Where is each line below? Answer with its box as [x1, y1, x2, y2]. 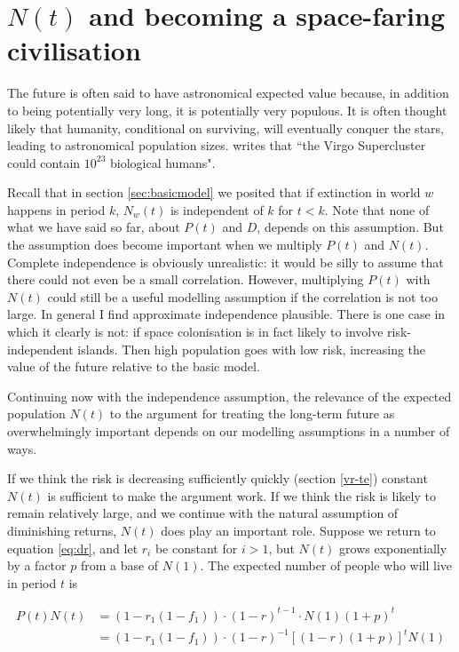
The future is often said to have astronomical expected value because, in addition [7, 83, 449, 102]
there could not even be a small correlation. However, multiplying [7, 270, 364, 289]
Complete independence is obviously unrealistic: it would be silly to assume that [7, 252, 444, 271]
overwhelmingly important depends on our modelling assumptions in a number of [7, 422, 450, 440]
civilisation [7, 32, 141, 68]
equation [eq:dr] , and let [7, 538, 138, 557]
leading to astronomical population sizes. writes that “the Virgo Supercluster [7, 136, 426, 155]
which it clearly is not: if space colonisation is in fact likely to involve [7, 322, 384, 341]
